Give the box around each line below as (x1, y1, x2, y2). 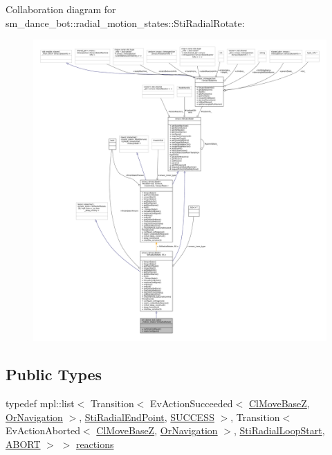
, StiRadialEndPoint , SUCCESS (79, 409, 214, 424)
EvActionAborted (6, 423, 80, 438)
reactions (75, 436, 114, 451)
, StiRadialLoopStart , (233, 423, 325, 438)
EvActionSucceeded (150, 396, 233, 411)
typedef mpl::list (6, 396, 75, 411)
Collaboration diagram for (6, 2, 116, 16)
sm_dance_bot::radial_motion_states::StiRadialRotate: (6, 15, 245, 30)
